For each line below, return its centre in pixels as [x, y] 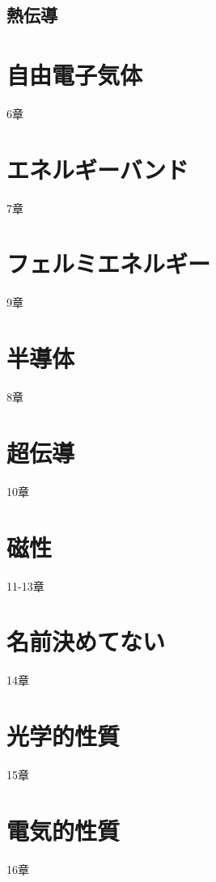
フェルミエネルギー [109, 263]
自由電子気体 [75, 74]
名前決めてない [86, 641]
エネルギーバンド [98, 169]
